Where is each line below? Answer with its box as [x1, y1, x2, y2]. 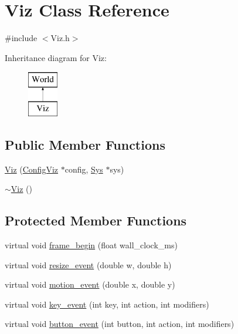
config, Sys [64, 163, 103, 175]
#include [5, 32, 38, 44]
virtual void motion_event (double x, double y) [5, 278, 175, 291]
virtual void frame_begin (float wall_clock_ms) [5, 239, 178, 251]
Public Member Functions [5, 135, 165, 153]
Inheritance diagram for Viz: [5, 51, 107, 63]
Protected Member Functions [5, 211, 187, 230]
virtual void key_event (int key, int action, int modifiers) [5, 298, 209, 310]
